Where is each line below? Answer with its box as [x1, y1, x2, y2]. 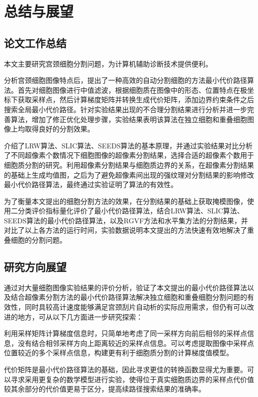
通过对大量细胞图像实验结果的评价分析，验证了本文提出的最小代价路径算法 [4, 282, 247, 292]
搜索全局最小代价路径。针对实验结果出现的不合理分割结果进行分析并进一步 [4, 104, 247, 114]
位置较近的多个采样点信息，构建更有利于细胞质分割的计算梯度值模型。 [4, 347, 233, 358]
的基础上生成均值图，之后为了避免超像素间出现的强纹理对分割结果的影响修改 [4, 169, 254, 180]
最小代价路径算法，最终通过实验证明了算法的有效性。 [4, 179, 178, 190]
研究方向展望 [4, 259, 66, 274]
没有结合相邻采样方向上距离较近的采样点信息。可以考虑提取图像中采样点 [17, 337, 254, 348]
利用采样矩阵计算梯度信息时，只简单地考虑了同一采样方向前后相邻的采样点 [4, 328, 247, 338]
